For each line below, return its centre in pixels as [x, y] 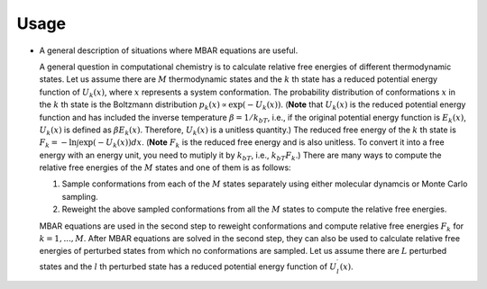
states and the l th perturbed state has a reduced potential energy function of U [188, 266]
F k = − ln [58, 144]
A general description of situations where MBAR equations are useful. [169, 50]
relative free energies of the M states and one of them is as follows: [165, 167]
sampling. [80, 196]
